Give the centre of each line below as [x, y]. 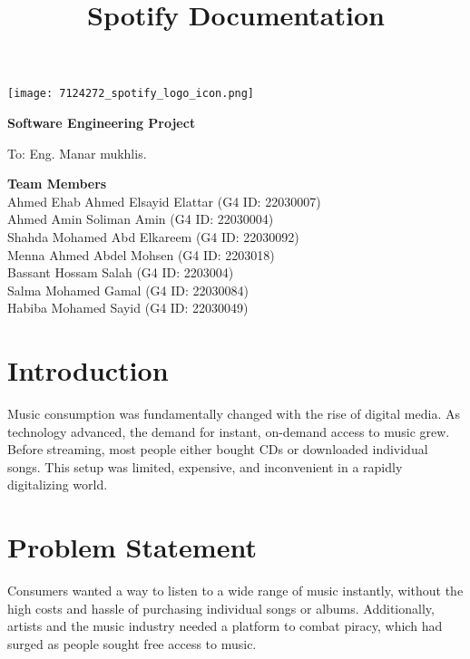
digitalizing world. [58, 485]
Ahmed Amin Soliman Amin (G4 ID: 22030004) [141, 219]
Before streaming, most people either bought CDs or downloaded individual [218, 449]
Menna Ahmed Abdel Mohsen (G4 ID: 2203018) [141, 254]
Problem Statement [132, 547]
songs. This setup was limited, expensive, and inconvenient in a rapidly [205, 466]
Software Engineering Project [102, 123]
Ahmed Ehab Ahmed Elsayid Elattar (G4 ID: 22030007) [164, 201]
